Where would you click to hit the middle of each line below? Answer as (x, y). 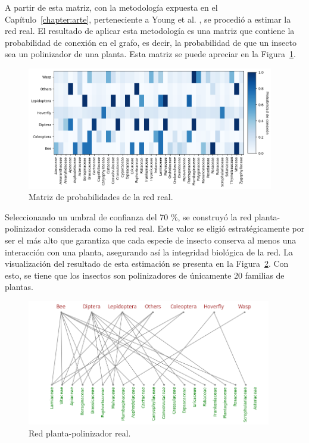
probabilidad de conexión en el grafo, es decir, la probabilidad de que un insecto (151, 42)
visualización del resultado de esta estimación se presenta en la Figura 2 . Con (147, 263)
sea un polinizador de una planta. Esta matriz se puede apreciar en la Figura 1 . (150, 54)
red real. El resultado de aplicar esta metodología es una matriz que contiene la (150, 31)
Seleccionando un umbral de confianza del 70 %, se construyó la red (128, 216)
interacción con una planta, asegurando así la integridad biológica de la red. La (149, 252)
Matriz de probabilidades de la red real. (101, 197)
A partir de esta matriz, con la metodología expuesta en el (111, 7)
